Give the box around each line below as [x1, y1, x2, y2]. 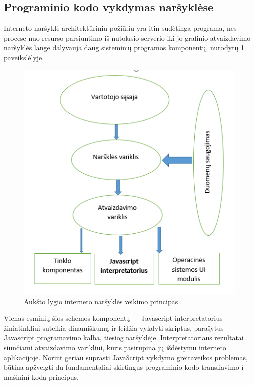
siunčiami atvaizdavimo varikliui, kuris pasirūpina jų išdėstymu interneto [4, 342, 226, 352]
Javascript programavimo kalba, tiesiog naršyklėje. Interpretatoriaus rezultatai [4, 332, 244, 343]
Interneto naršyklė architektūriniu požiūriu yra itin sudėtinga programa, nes [4, 23, 237, 33]
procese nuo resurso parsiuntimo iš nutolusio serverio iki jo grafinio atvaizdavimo [4, 32, 251, 43]
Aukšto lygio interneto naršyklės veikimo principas [24, 296, 178, 306]
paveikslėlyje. [4, 52, 44, 62]
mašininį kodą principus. [4, 371, 79, 382]
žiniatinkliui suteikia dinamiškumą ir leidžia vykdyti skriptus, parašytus [4, 322, 224, 333]
